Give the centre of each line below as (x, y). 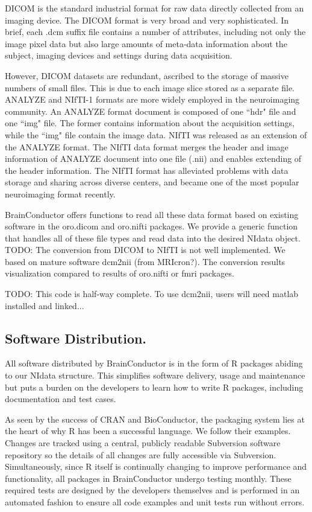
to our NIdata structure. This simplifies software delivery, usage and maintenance (155, 375)
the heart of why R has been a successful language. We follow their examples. (148, 431)
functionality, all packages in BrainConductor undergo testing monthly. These (148, 478)
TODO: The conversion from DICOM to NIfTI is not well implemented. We (145, 250)
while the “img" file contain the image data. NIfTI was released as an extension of (156, 134)
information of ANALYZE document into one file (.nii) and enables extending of (153, 158)
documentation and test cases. (61, 399)
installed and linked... (45, 305)
